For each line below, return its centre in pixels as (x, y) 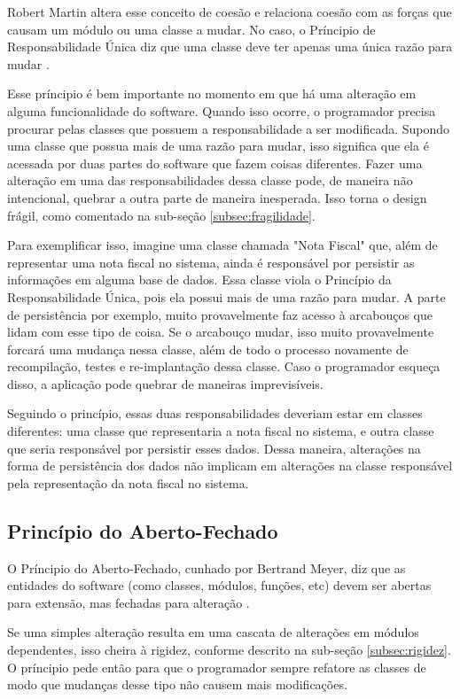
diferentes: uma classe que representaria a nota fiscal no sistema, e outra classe (221, 431)
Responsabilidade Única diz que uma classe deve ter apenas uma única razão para (230, 47)
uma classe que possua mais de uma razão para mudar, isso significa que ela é (218, 146)
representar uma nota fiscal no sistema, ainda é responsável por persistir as (211, 262)
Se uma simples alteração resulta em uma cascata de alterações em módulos (213, 632)
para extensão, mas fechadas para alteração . (129, 602)
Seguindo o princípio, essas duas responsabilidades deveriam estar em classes (215, 413)
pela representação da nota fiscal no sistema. (128, 482)
